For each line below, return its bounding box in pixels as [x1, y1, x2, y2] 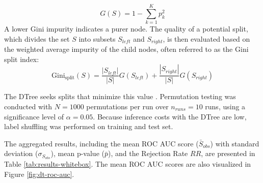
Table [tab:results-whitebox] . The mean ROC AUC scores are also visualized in [4, 159, 251, 169]
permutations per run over [86, 101, 169, 111]
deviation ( [4, 148, 38, 159]
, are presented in [201, 148, 255, 159]
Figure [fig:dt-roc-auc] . [4, 168, 74, 179]
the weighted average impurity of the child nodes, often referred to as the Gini [4, 44, 249, 54]
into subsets [78, 33, 116, 44]
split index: [4, 53, 39, 64]
